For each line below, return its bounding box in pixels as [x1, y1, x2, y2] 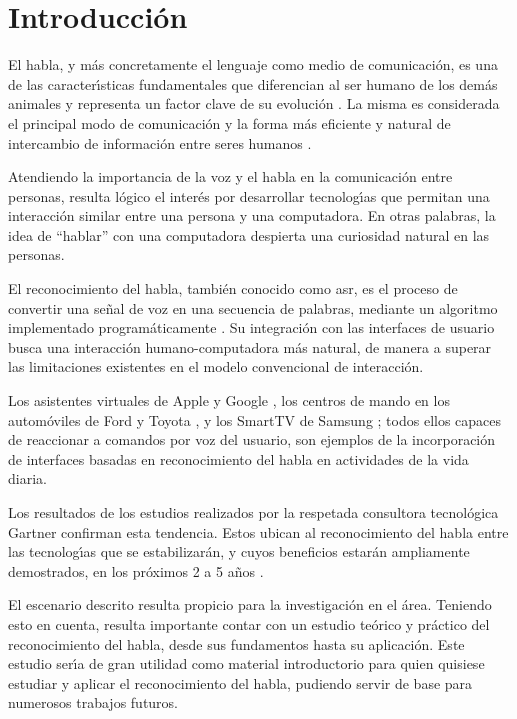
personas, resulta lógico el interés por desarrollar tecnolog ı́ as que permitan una [8, 185, 490, 206]
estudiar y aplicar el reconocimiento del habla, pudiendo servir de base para [8, 672, 473, 693]
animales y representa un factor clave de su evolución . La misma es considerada [8, 93, 500, 114]
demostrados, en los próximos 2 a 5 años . [8, 560, 264, 581]
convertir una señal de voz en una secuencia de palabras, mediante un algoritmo [8, 297, 498, 318]
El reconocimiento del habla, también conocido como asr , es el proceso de [8, 278, 458, 299]
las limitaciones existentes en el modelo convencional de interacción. [8, 356, 424, 377]
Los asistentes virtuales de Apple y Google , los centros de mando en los [8, 390, 450, 411]
